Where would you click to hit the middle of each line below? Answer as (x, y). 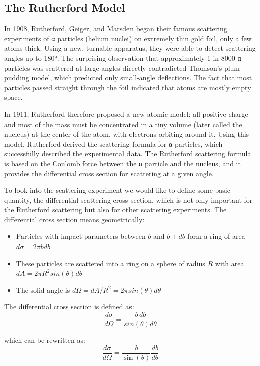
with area (230, 263)
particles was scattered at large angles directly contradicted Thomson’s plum (122, 68)
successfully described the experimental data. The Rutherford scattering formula (128, 153)
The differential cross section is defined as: (69, 307)
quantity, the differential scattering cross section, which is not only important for (128, 200)
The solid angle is (43, 289)
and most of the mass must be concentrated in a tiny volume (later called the (123, 124)
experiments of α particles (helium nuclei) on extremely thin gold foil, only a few (128, 38)
